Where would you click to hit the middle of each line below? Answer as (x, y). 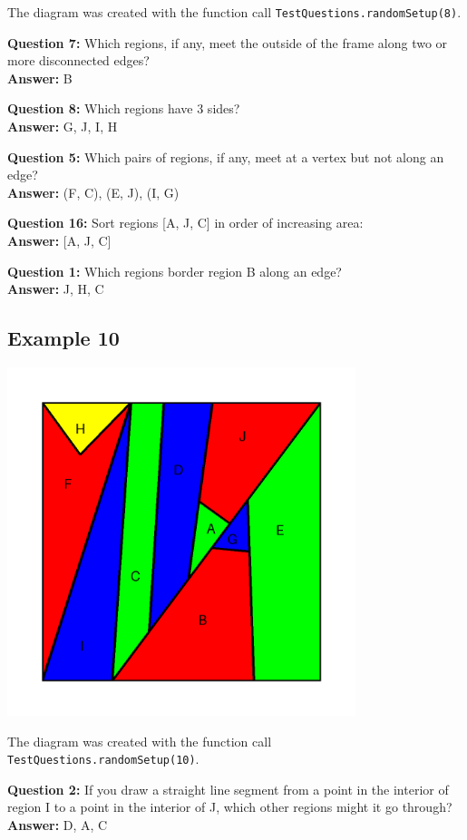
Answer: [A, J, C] (59, 240)
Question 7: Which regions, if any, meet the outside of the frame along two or (228, 42)
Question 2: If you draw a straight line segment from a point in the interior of (228, 789)
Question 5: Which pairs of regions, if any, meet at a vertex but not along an (226, 156)
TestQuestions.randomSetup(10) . (103, 759)
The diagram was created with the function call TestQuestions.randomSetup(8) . (234, 12)
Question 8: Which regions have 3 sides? (124, 108)
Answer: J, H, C (56, 289)
